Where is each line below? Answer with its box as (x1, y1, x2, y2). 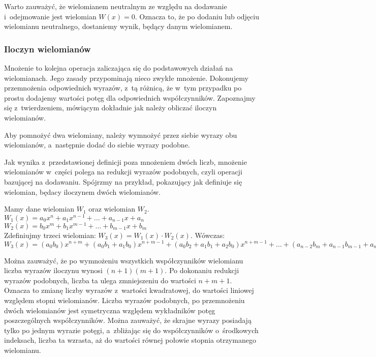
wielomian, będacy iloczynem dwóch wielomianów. (4, 186, 161, 197)
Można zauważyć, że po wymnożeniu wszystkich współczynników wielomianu (4, 255, 243, 265)
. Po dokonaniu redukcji (165, 265, 239, 276)
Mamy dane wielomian (4, 203, 75, 214)
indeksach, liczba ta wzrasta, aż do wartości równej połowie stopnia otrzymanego (4, 335, 256, 345)
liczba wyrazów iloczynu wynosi (4, 265, 103, 276)
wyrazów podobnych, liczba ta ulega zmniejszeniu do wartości (4, 275, 196, 285)
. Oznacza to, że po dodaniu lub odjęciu (135, 11, 259, 21)
